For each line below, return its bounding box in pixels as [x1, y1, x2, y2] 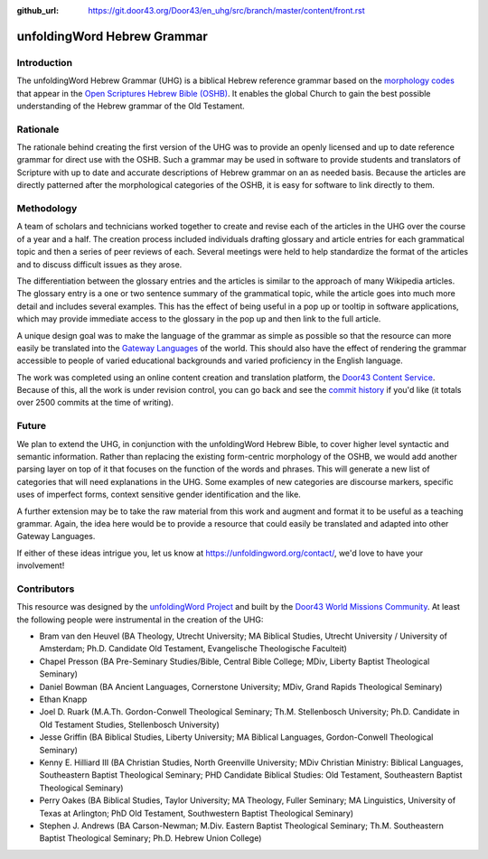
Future [16, 420, 47, 433]
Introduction [16, 56, 72, 69]
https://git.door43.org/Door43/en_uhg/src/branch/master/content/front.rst [88, 5, 365, 15]
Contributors [16, 583, 75, 595]
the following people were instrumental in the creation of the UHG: [16, 614, 264, 625]
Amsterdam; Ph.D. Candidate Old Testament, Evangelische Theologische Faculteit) [39, 643, 348, 654]
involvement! [16, 560, 65, 571]
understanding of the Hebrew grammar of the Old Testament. [16, 100, 246, 111]
